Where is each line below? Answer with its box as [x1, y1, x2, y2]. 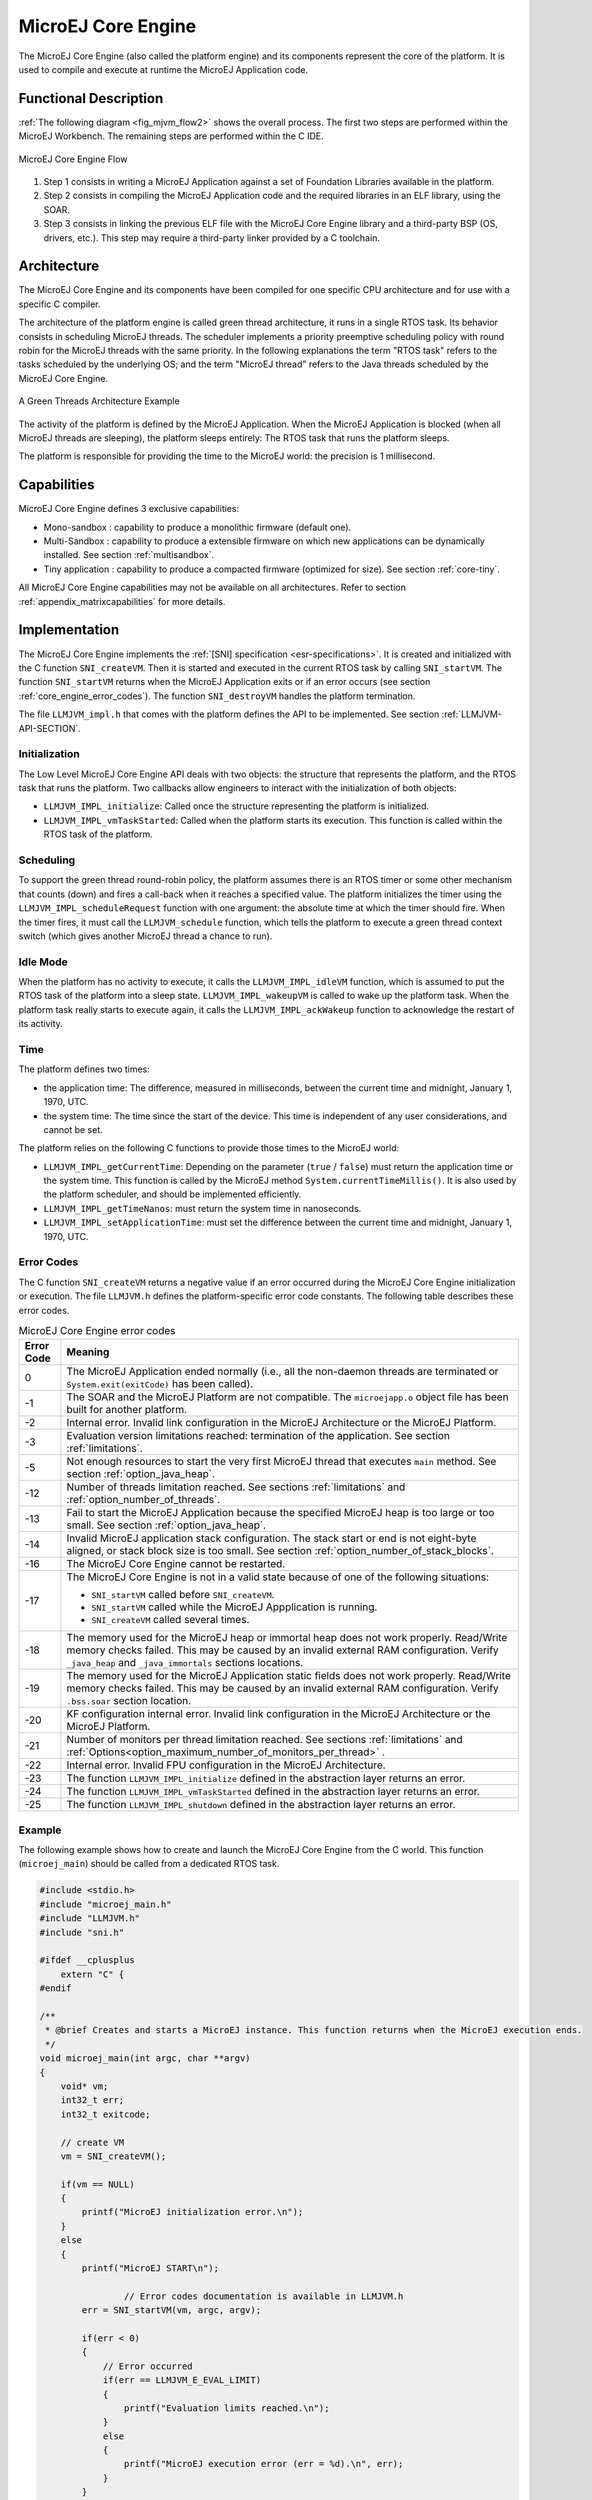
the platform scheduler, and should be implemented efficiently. [43, 1188, 302, 1200]
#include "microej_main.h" [39, 1898, 172, 1910]
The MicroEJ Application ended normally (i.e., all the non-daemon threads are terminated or [66, 1365, 499, 1379]
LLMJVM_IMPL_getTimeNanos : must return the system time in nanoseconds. [43, 1202, 362, 1214]
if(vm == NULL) [60, 2178, 135, 2190]
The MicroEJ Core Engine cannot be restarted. [66, 1557, 286, 1571]
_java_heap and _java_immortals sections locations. [66, 1656, 304, 1670]
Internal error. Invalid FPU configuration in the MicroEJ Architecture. [66, 1758, 386, 1772]
